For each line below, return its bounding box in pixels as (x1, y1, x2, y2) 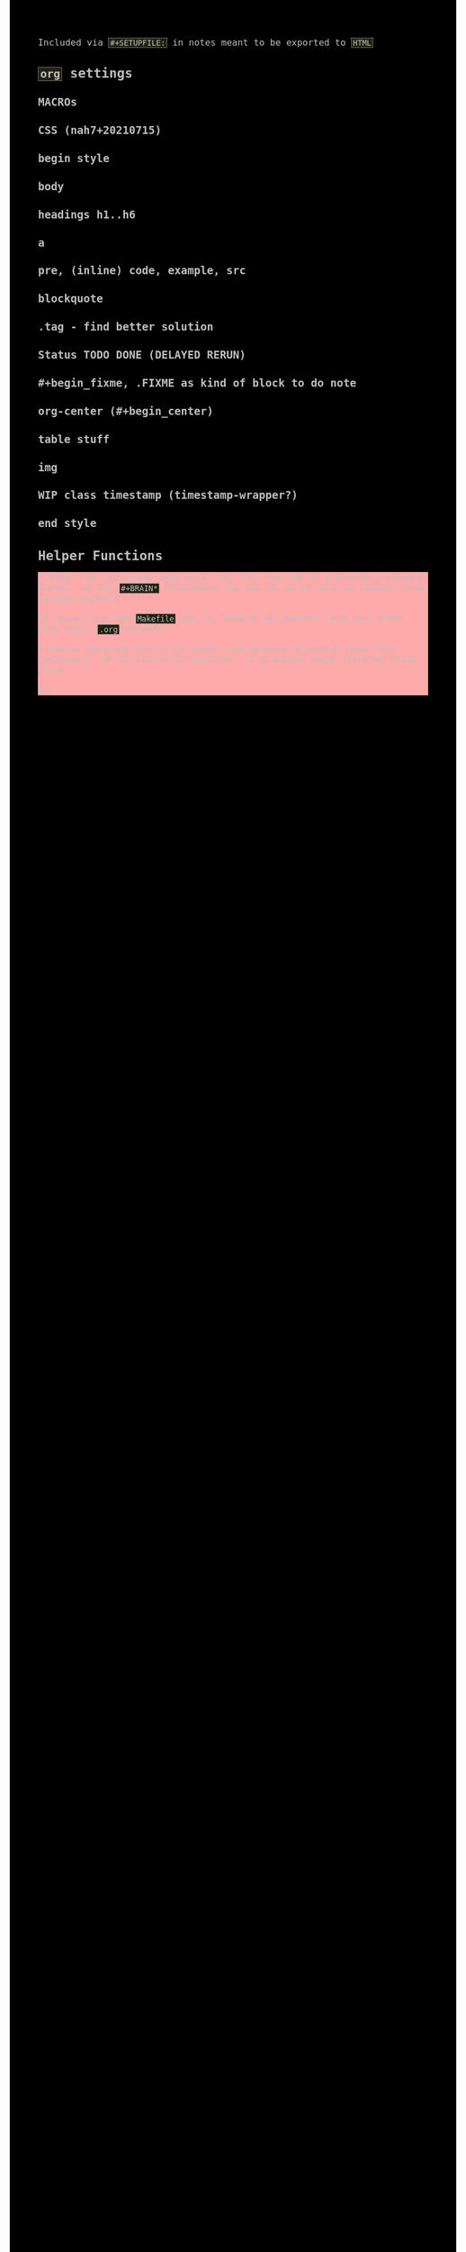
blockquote (38, 292, 103, 306)
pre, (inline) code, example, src (38, 264, 246, 278)
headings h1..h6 (38, 207, 136, 222)
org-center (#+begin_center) (38, 404, 214, 418)
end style (38, 516, 97, 531)
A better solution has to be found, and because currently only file (38, 642, 396, 655)
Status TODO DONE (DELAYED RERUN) (38, 348, 246, 362)
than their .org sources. (38, 622, 169, 635)
